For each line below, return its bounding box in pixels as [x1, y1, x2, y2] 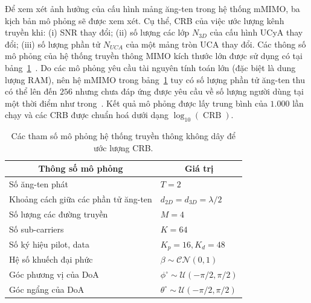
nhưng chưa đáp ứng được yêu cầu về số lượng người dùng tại [75, 85, 304, 98]
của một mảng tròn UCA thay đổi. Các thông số [126, 37, 306, 50]
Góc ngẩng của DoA [9, 283, 85, 295]
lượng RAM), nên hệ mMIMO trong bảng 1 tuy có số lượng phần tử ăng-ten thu [5, 73, 305, 86]
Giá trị [184, 162, 214, 175]
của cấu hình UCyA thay [210, 26, 303, 39]
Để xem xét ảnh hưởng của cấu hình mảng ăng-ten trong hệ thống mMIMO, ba [5, 2, 300, 14]
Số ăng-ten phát [9, 178, 69, 190]
